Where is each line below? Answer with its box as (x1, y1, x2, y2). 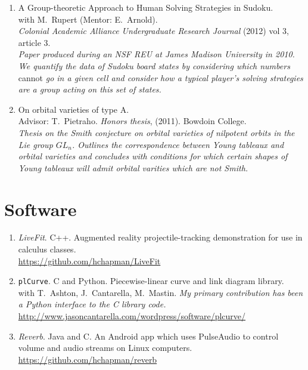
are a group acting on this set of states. (18, 83, 161, 95)
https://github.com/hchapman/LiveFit (18, 254, 161, 267)
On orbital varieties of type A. (18, 103, 129, 115)
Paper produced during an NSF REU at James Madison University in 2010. (18, 48, 295, 60)
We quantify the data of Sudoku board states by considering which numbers (18, 59, 290, 72)
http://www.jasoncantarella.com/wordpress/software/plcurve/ (18, 310, 246, 322)
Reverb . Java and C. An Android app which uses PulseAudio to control (18, 329, 279, 342)
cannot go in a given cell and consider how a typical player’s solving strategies (18, 71, 303, 84)
